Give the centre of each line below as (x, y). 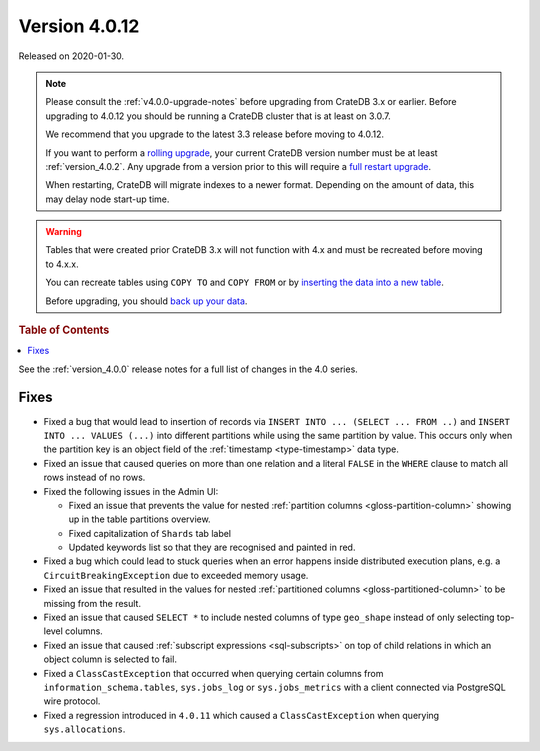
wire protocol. (72, 701)
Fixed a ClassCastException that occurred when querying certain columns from (213, 673)
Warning (63, 232)
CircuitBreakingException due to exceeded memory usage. (176, 575)
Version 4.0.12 (79, 26)
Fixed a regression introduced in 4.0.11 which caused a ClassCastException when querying (241, 715)
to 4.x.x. (62, 264)
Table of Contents (64, 330)
